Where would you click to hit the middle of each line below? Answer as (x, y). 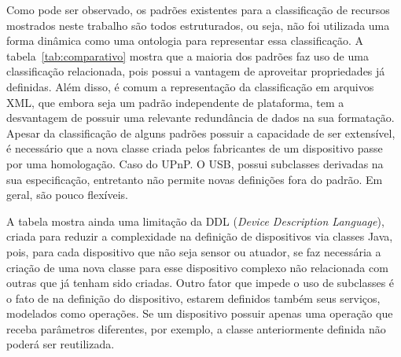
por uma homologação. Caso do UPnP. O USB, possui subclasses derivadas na (195, 163)
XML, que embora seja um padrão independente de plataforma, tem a (175, 102)
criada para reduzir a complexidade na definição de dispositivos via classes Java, (200, 236)
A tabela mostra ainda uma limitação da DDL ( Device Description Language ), (195, 221)
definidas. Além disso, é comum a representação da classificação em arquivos (190, 86)
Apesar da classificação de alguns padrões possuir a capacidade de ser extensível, (201, 132)
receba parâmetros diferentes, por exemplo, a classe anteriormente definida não (196, 328)
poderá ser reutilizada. (61, 344)
